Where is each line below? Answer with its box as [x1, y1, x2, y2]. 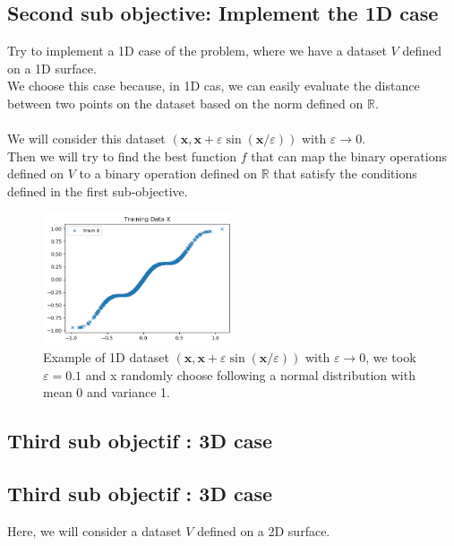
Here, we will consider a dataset [7, 521, 182, 540]
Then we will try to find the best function [7, 146, 237, 165]
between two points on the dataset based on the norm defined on [7, 93, 364, 112]
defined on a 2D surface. [197, 521, 330, 540]
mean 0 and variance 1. [43, 383, 170, 402]
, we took [365, 348, 416, 366]
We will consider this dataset [7, 129, 166, 148]
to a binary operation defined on [79, 164, 257, 183]
